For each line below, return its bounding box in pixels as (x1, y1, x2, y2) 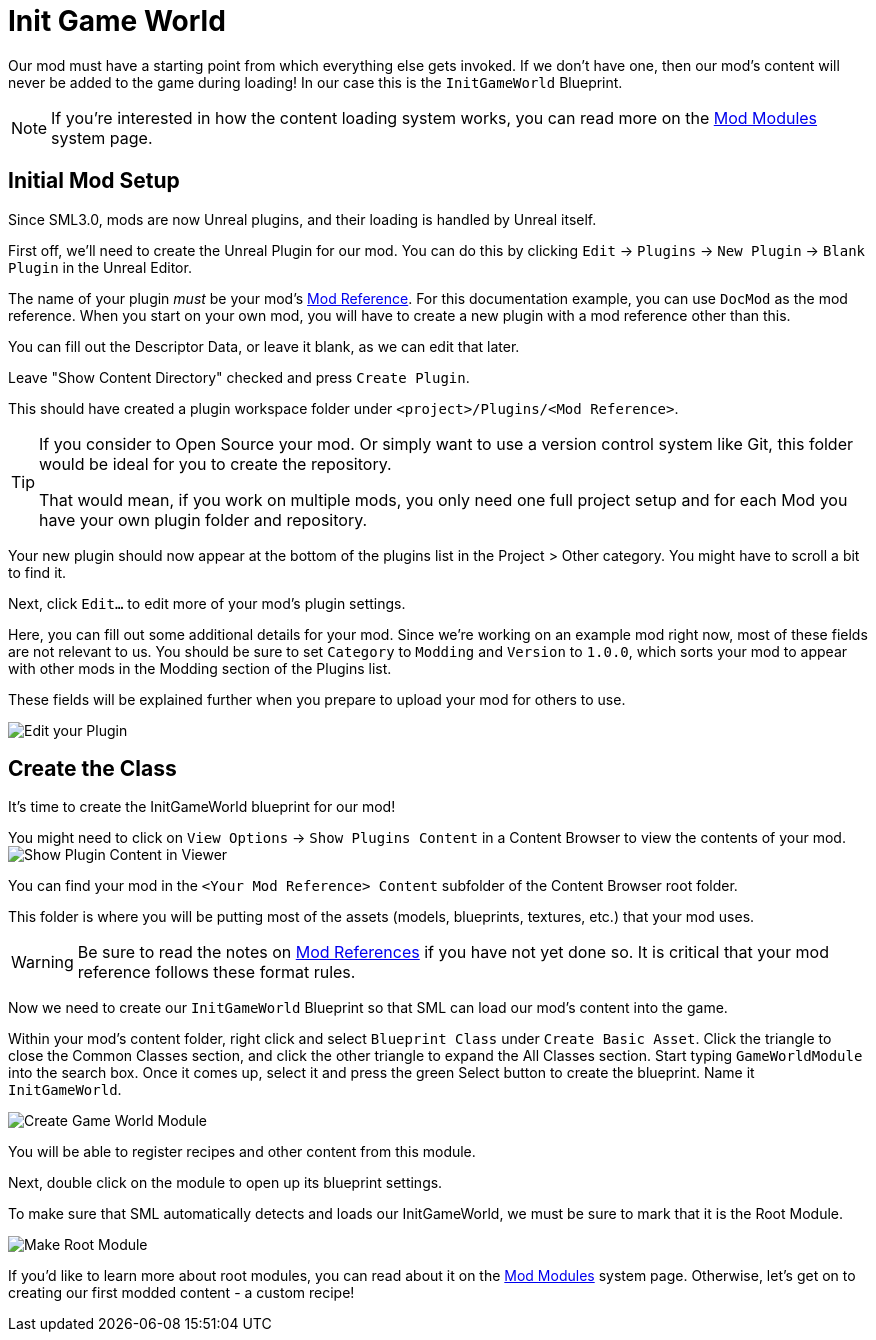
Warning (11, 952, 74, 973)
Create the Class (8, 756, 177, 782)
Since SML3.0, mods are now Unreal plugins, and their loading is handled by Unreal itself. (8, 210, 597, 228)
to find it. (8, 563, 67, 581)
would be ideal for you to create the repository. (39, 453, 392, 474)
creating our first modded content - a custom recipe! (8, 1284, 355, 1302)
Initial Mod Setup (8, 168, 180, 194)
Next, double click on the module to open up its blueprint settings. (8, 1174, 443, 1192)
